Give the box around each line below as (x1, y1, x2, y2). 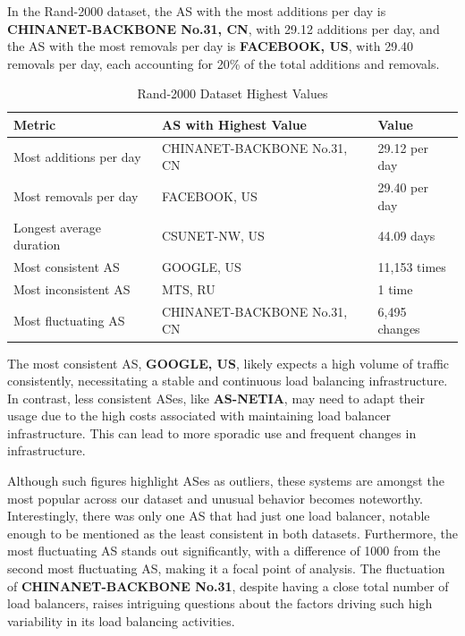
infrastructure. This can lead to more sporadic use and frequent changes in (7, 423, 417, 442)
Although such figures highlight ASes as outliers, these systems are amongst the (7, 471, 444, 490)
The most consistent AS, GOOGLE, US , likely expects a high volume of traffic (7, 353, 450, 372)
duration (13, 235, 61, 254)
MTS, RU (161, 279, 216, 298)
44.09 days (377, 226, 435, 245)
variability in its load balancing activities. (7, 611, 235, 630)
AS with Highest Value (161, 114, 307, 133)
